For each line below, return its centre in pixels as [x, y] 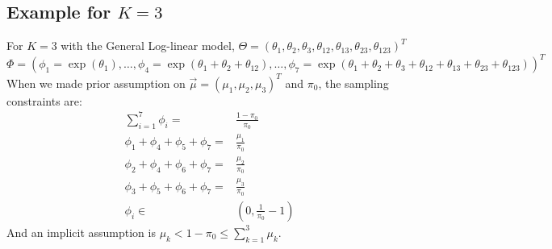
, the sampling [353, 83]
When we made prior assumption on [96, 83]
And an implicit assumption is [81, 232]
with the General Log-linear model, [148, 46]
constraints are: [44, 100]
